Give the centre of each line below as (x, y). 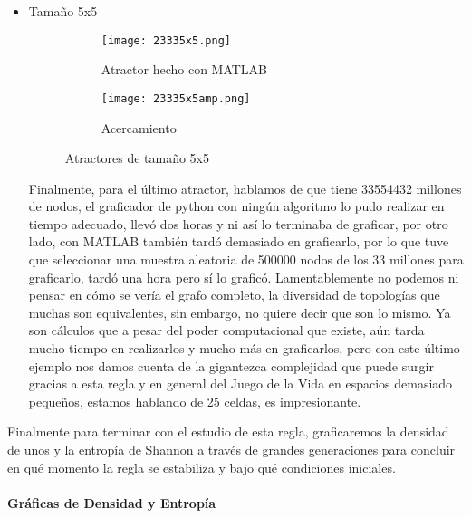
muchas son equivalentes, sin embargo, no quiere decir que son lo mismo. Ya (240, 312)
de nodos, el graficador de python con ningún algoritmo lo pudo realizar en (236, 206)
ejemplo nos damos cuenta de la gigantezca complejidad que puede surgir (231, 365)
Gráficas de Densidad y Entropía (112, 502)
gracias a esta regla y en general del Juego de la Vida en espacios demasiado (240, 384)
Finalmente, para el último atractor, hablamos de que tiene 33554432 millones (245, 188)
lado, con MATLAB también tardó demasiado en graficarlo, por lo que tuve (239, 241)
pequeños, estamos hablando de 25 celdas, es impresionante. (195, 401)
